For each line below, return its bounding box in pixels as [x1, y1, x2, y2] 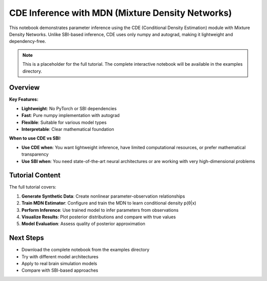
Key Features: [9, 96, 39, 102]
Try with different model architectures [21, 253, 99, 259]
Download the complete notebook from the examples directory [21, 247, 149, 253]
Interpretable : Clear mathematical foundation [21, 126, 114, 132]
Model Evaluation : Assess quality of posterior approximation [21, 221, 145, 227]
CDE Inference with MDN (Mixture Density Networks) [9, 7, 232, 18]
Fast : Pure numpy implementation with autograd [21, 113, 120, 119]
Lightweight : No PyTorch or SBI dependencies [21, 105, 117, 111]
